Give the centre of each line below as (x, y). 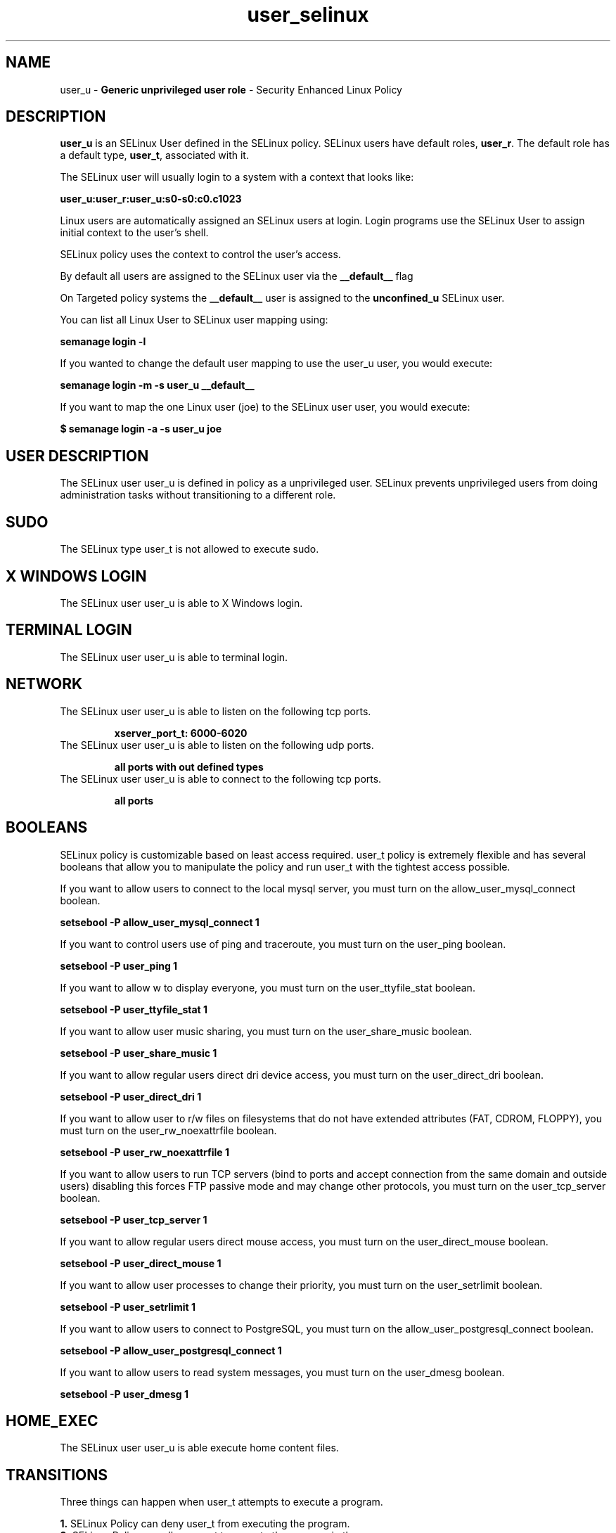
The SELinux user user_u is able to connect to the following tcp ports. (221, 778)
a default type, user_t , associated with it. (154, 155)
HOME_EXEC (52, 1420)
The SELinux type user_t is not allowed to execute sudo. (190, 549)
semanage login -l (103, 342)
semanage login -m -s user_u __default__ (157, 385)
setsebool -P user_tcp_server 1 (134, 1219)
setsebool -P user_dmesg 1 (124, 1394)
